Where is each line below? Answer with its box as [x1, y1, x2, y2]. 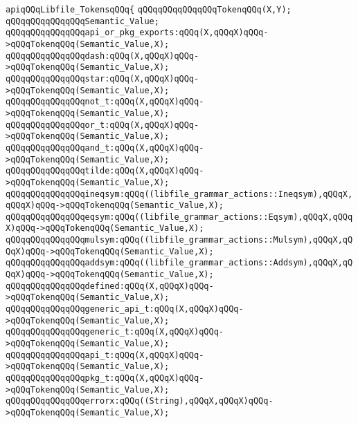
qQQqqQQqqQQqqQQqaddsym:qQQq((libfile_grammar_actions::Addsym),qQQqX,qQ [6, 258, 353, 268]
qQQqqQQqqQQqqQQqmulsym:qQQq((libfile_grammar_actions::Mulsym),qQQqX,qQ [6, 235, 353, 245]
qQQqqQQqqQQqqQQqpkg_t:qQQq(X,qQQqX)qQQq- [6, 373, 204, 383]
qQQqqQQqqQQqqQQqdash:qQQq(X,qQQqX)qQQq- [6, 50, 199, 61]
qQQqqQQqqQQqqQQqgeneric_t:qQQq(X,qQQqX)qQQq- [6, 327, 224, 337]
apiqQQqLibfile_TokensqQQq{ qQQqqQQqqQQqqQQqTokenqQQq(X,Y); [6, 5, 292, 15]
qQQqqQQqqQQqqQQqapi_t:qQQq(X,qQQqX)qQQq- [6, 350, 204, 360]
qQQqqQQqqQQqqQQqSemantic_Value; [6, 16, 159, 26]
